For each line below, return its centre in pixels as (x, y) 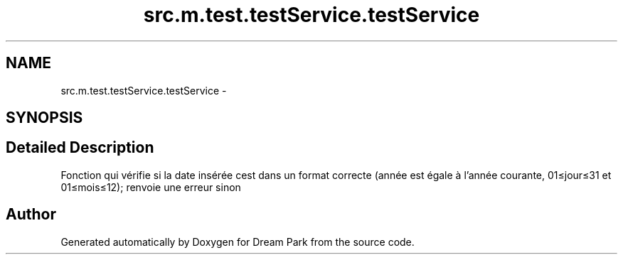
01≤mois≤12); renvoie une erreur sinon (151, 187)
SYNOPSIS (44, 118)
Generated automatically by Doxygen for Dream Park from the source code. (238, 242)
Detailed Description (80, 148)
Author (31, 215)
